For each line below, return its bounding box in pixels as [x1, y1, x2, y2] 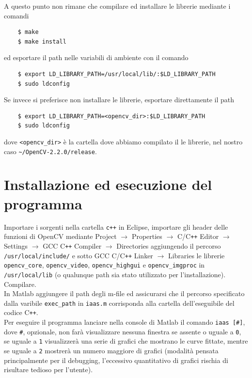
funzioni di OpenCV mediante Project [4, 231, 117, 241]
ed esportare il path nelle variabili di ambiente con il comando [4, 52, 189, 63]
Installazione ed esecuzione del [4, 174, 212, 194]
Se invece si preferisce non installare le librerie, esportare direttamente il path [4, 94, 235, 105]
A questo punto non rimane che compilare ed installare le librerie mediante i [4, 1, 231, 11]
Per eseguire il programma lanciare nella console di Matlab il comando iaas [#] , [4, 317, 245, 327]
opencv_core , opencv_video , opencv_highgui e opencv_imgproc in [4, 260, 205, 270]
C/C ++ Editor [177, 231, 219, 241]
